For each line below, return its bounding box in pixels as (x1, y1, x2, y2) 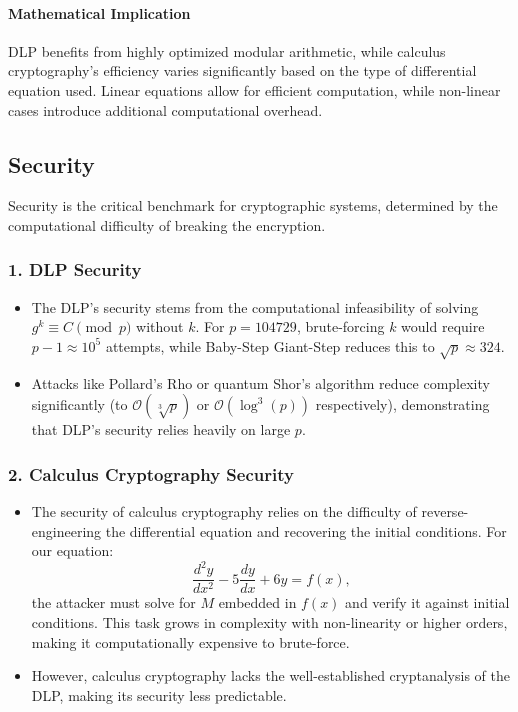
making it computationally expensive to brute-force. (31, 631, 350, 652)
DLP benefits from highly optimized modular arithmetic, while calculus (8, 40, 446, 61)
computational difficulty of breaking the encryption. (8, 214, 326, 235)
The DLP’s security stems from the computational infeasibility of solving (31, 296, 479, 317)
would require (401, 316, 485, 337)
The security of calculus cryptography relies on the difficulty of (31, 501, 417, 522)
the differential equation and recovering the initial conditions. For (105, 520, 507, 541)
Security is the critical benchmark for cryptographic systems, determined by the (8, 195, 498, 216)
